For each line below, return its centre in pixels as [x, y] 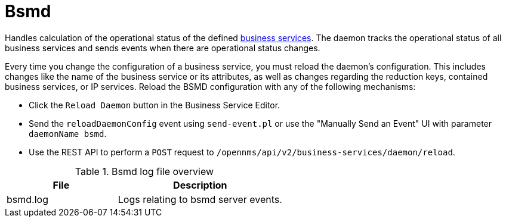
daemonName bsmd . [68, 133]
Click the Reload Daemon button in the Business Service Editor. [155, 105]
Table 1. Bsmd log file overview [144, 171]
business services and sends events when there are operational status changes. [163, 48]
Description [200, 185]
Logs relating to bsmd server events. [200, 199]
